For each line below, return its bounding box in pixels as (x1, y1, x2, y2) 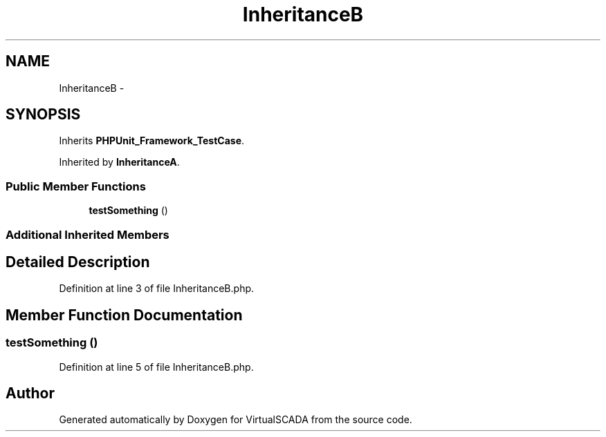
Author (6, 385, 55, 402)
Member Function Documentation (6, 306, 243, 324)
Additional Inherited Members (6, 227, 169, 242)
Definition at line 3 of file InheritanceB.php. (59, 282, 255, 295)
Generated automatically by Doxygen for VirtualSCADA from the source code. (59, 414, 412, 426)
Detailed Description (6, 253, 150, 271)
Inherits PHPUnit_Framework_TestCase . (59, 135, 245, 147)
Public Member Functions (6, 179, 146, 193)
